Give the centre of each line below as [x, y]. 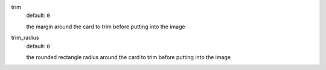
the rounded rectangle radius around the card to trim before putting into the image [129, 57]
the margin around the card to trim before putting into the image [106, 27]
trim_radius [25, 38]
